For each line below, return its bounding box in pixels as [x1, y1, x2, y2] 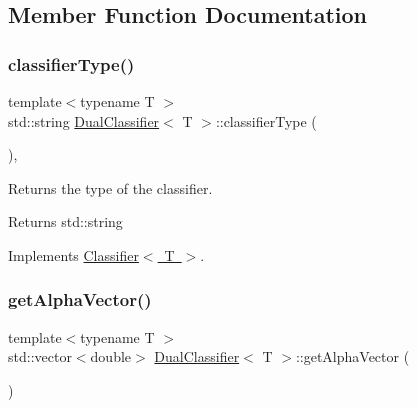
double [90, 346, 132, 367]
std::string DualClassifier [8, 110, 160, 131]
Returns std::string [8, 211, 123, 232]
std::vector [8, 346, 72, 367]
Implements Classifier [8, 244, 139, 265]
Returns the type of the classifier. [8, 177, 213, 198]
